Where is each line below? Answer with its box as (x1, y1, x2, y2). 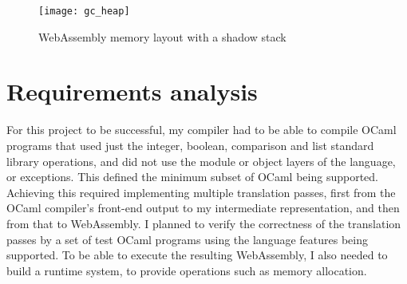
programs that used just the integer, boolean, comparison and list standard (6, 136, 374, 153)
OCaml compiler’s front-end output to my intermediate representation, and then (6, 199, 400, 216)
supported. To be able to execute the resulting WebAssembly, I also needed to (6, 247, 388, 263)
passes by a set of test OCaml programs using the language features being (6, 231, 368, 247)
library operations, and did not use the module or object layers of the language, (6, 152, 396, 169)
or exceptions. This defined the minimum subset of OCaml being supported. (6, 168, 378, 185)
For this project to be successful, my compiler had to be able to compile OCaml (6, 121, 397, 138)
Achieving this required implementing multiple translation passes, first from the (6, 183, 396, 200)
